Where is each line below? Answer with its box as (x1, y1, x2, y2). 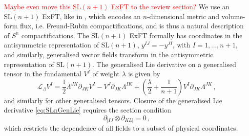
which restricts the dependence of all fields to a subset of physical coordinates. (4, 123, 238, 133)
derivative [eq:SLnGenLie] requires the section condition (4, 105, 171, 115)
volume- (221, 11, 245, 21)
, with (172, 40, 190, 50)
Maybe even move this (4, 1, 71, 11)
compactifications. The (21, 30, 89, 40)
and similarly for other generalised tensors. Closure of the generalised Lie (4, 95, 222, 105)
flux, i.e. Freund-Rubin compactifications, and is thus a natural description (20, 21, 244, 31)
